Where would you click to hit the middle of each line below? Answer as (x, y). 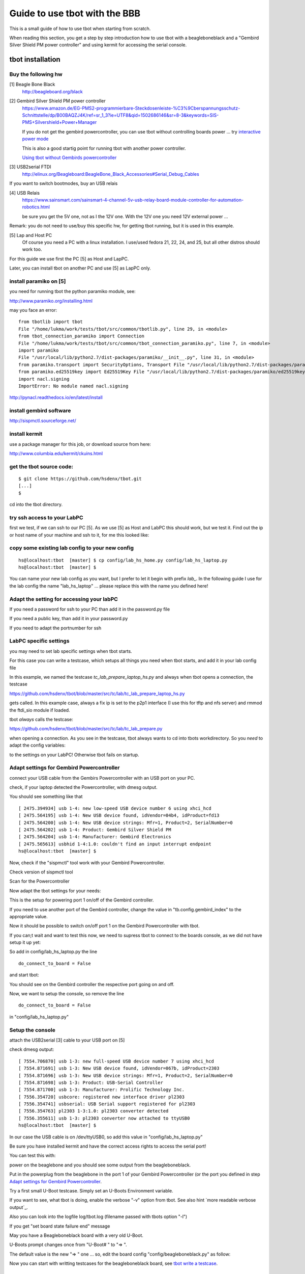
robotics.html (36, 207)
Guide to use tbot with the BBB (75, 13)
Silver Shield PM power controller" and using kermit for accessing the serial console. (98, 45)
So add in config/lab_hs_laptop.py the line (53, 952)
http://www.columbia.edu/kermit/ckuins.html (56, 453)
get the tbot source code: (41, 466)
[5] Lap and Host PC (31, 235)
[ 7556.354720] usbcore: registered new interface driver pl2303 (102, 1097)
